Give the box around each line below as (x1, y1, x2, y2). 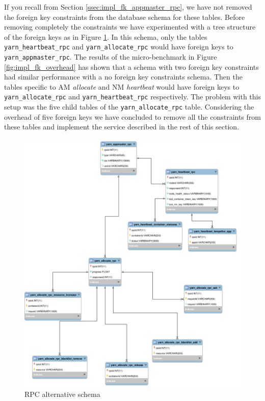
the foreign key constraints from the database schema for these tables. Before (4, 11, 245, 22)
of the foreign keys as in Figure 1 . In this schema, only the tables (4, 31, 207, 42)
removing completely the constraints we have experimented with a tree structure (4, 21, 256, 32)
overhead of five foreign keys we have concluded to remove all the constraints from (4, 111, 261, 122)
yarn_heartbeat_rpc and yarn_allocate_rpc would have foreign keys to (4, 41, 233, 52)
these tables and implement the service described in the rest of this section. (4, 121, 240, 132)
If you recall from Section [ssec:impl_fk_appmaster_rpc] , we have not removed (4, 2, 252, 12)
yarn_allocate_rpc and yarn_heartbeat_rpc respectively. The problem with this (4, 91, 261, 102)
